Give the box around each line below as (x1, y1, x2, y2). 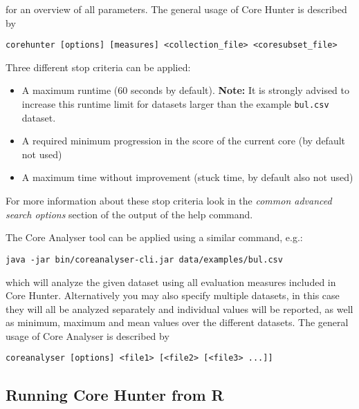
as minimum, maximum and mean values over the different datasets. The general (6, 315, 349, 330)
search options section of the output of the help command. (6, 207, 253, 221)
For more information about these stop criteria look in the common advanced (6, 193, 332, 208)
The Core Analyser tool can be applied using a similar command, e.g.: (6, 230, 303, 245)
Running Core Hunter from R (6, 383, 224, 405)
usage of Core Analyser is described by (6, 328, 169, 343)
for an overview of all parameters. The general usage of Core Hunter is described (6, 2, 347, 16)
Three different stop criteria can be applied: (6, 59, 191, 74)
